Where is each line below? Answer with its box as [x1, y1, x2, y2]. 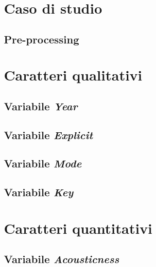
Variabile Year [4, 98, 78, 113]
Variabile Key [4, 185, 73, 200]
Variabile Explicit [4, 127, 93, 142]
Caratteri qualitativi [4, 65, 142, 85]
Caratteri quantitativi [4, 218, 153, 238]
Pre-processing [4, 31, 79, 46]
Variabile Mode [4, 156, 82, 171]
